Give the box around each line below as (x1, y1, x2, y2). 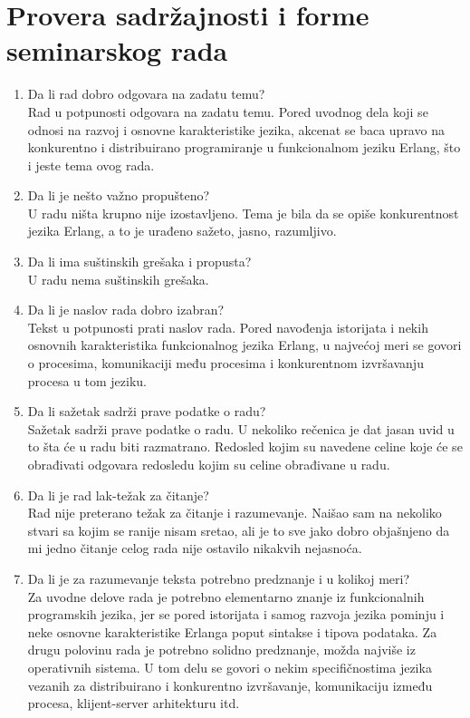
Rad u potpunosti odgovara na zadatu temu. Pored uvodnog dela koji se (27, 102, 428, 121)
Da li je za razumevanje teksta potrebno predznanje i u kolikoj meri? (27, 568, 409, 587)
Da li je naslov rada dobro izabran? (27, 300, 225, 319)
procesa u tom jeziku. (27, 371, 147, 390)
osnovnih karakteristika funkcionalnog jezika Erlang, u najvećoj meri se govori (27, 335, 462, 354)
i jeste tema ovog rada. (27, 155, 155, 174)
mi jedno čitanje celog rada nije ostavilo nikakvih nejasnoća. (27, 538, 362, 558)
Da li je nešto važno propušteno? (27, 186, 210, 205)
